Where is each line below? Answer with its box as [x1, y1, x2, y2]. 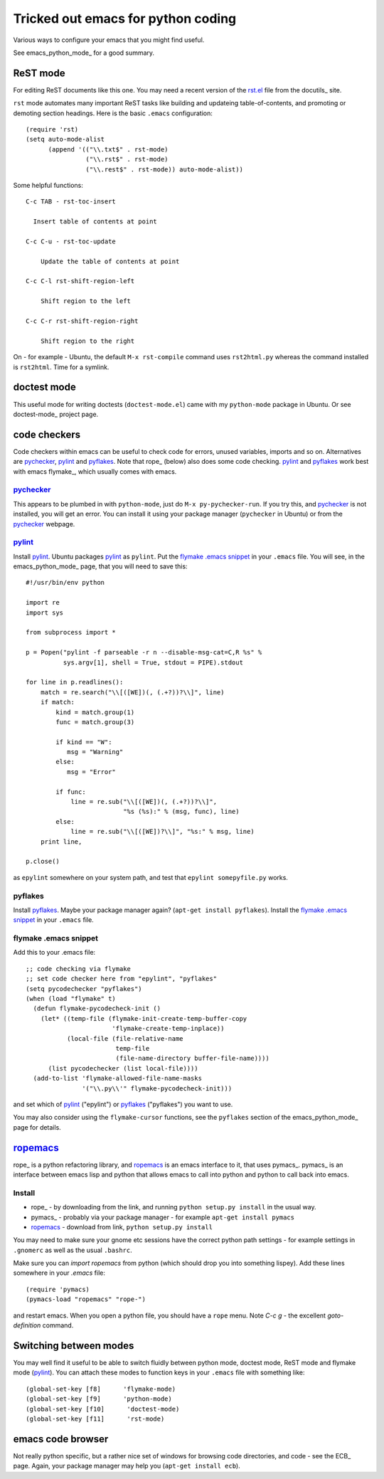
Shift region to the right [40, 336, 135, 345]
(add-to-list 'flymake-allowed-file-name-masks [33, 1074, 203, 1083]
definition [13, 1321, 41, 1330]
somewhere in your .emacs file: [13, 1268, 106, 1277]
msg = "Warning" [66, 748, 124, 756]
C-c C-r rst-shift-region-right [26, 317, 139, 325]
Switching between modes [13, 1340, 134, 1352]
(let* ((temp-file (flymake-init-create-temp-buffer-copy [40, 1014, 247, 1022]
